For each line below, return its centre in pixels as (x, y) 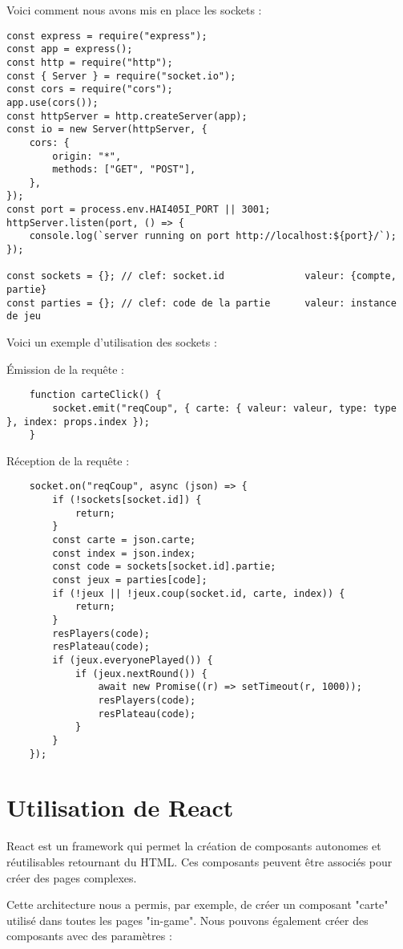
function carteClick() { (95, 395)
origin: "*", (87, 156)
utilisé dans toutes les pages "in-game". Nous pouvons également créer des (187, 920)
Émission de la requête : (65, 369)
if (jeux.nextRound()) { (141, 673)
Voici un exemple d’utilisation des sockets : (112, 342)
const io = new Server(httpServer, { (107, 130)
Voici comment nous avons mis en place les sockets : (134, 10)
